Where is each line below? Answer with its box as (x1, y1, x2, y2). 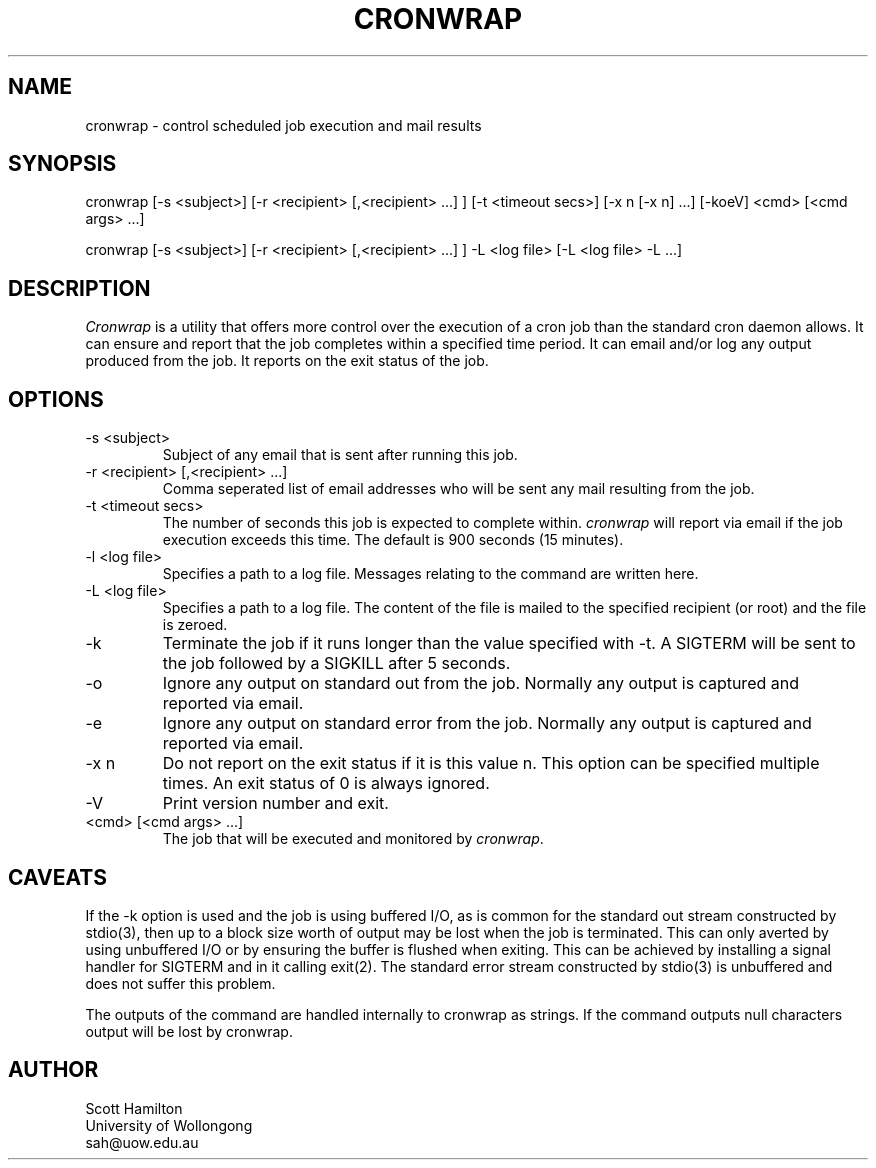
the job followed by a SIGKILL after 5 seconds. (162, 653, 511, 674)
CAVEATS (8, 864, 107, 890)
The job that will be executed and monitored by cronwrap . (162, 830, 544, 848)
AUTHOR (8, 1057, 99, 1083)
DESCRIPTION (8, 275, 151, 301)
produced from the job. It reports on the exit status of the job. (85, 352, 489, 370)
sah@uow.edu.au (85, 1133, 199, 1151)
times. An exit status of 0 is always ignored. (162, 773, 490, 794)
